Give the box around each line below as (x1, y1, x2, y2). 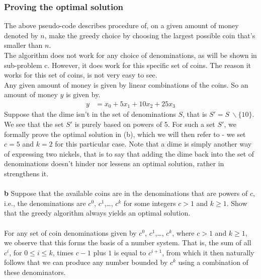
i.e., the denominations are (4, 197, 86, 208)
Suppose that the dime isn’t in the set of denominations (4, 109, 176, 119)
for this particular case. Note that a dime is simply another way (55, 138, 252, 149)
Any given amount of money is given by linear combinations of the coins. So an (4, 79, 248, 90)
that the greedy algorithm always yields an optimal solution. (4, 207, 191, 218)
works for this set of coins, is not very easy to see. (4, 69, 157, 80)
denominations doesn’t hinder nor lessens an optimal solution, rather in (4, 158, 224, 169)
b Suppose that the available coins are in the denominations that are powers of (4, 188, 248, 198)
